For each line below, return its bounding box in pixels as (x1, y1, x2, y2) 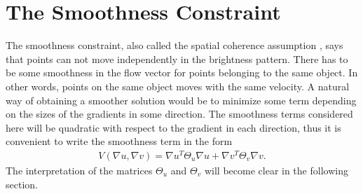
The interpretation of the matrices (6, 162, 153, 177)
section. (6, 176, 38, 191)
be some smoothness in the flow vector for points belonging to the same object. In (6, 65, 358, 80)
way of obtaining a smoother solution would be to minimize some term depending (6, 92, 357, 107)
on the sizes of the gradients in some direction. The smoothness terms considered (6, 106, 353, 121)
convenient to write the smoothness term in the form (6, 134, 233, 148)
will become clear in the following (204, 162, 348, 177)
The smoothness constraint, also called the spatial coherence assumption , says (6, 38, 343, 53)
